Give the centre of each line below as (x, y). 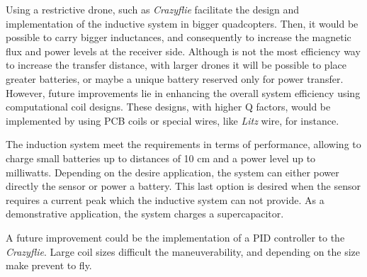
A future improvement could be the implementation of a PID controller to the (175, 237)
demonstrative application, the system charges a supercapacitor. (145, 214)
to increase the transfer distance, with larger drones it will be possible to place (176, 65)
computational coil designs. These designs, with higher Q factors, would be (168, 107)
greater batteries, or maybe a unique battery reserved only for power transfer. (175, 78)
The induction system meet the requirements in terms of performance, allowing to (183, 144)
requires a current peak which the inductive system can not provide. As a (165, 199)
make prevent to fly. (49, 265)
